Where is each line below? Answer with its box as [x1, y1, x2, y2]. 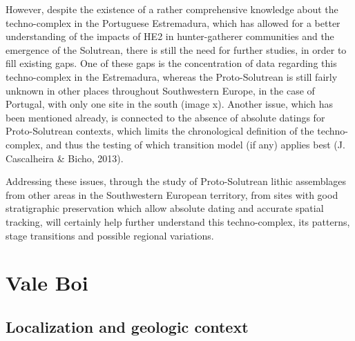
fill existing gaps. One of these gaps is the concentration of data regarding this [6, 56, 337, 70]
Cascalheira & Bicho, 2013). [6, 150, 124, 165]
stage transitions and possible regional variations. [6, 228, 214, 242]
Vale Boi [6, 269, 88, 297]
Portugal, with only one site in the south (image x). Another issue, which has [6, 97, 333, 111]
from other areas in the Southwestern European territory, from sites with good [6, 187, 338, 202]
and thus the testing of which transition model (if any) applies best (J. [46, 137, 345, 151]
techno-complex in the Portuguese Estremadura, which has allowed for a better [6, 15, 340, 30]
